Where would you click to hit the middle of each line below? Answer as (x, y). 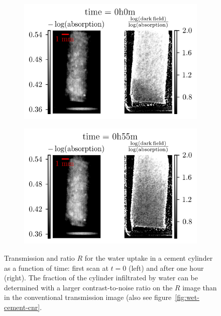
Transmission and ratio (39, 258)
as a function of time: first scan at (56, 268)
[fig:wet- (187, 297)
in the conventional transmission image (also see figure (88, 297)
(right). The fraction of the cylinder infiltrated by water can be (101, 278)
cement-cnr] (22, 307)
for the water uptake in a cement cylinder (149, 258)
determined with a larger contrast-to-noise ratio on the (88, 287)
